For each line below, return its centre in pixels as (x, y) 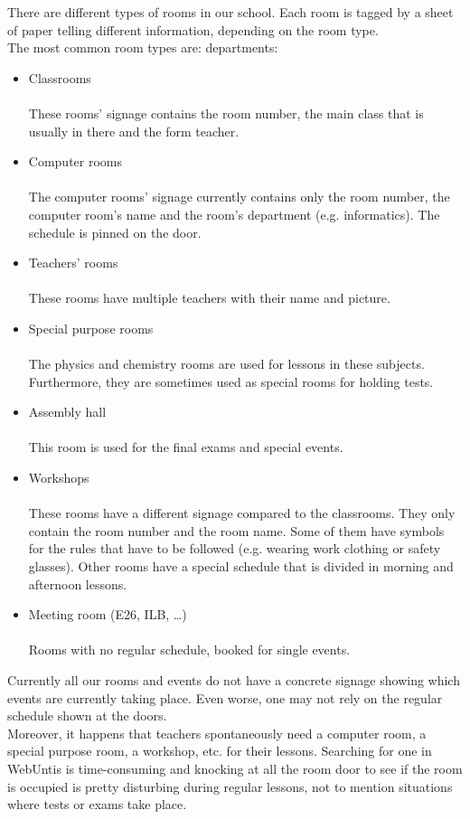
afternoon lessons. (78, 584)
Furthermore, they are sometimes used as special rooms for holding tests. (231, 381)
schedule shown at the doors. (87, 715)
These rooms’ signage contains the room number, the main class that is (226, 113)
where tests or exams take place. (97, 804)
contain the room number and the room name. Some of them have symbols (236, 530)
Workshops (59, 478)
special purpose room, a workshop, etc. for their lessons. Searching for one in (220, 751)
